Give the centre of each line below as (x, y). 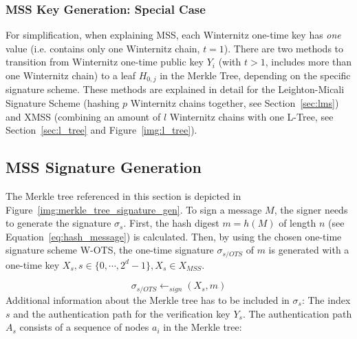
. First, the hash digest (171, 223)
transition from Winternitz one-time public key (105, 62)
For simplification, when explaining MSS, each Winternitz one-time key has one (173, 35)
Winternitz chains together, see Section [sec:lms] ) (235, 103)
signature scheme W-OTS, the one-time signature (110, 250)
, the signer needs (311, 209)
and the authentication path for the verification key (122, 313)
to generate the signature (58, 223)
